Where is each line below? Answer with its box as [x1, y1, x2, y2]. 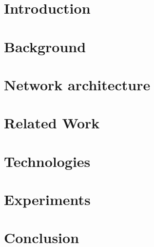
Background [4, 36, 86, 56]
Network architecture [4, 74, 151, 94]
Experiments [4, 189, 91, 209]
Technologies [4, 151, 91, 171]
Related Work [4, 113, 100, 133]
